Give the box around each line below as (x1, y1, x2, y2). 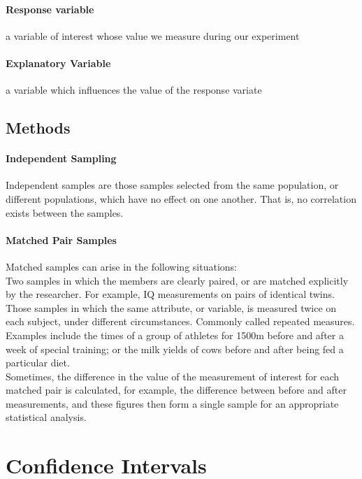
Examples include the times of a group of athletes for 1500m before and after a (6, 327, 344, 342)
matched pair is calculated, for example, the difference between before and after (6, 383, 347, 397)
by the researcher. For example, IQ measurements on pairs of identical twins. (6, 287, 335, 301)
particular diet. (6, 355, 70, 370)
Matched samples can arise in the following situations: (6, 259, 237, 273)
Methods (6, 117, 71, 138)
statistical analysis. (6, 410, 87, 424)
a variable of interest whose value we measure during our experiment (6, 28, 300, 43)
